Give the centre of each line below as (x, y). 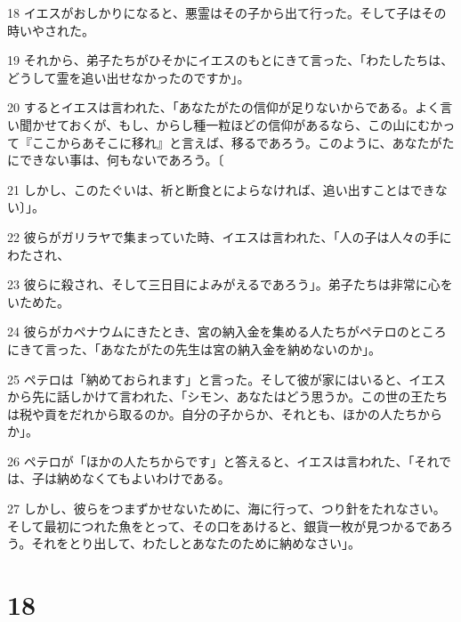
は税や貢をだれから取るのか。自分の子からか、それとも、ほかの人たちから (225, 413)
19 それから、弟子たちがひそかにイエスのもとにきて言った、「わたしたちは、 (230, 60)
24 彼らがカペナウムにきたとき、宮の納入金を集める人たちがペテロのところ (227, 331)
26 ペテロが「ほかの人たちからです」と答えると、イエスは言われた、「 (211, 460)
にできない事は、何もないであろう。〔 (116, 160)
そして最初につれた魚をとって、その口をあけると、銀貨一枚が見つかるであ (224, 525)
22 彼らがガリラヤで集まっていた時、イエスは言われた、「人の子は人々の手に (230, 236)
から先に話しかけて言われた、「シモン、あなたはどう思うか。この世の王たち (228, 396)
